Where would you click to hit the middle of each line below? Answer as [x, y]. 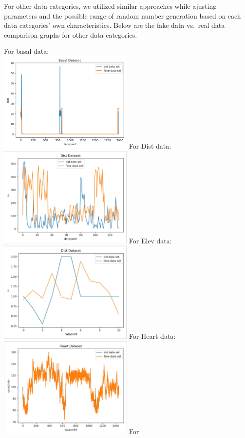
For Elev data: [150, 240]
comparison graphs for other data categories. [71, 34]
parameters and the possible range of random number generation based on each [122, 15]
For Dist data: [150, 145]
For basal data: [27, 51]
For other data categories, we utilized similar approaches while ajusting [110, 6]
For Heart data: [152, 336]
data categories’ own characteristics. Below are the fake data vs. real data [114, 25]
